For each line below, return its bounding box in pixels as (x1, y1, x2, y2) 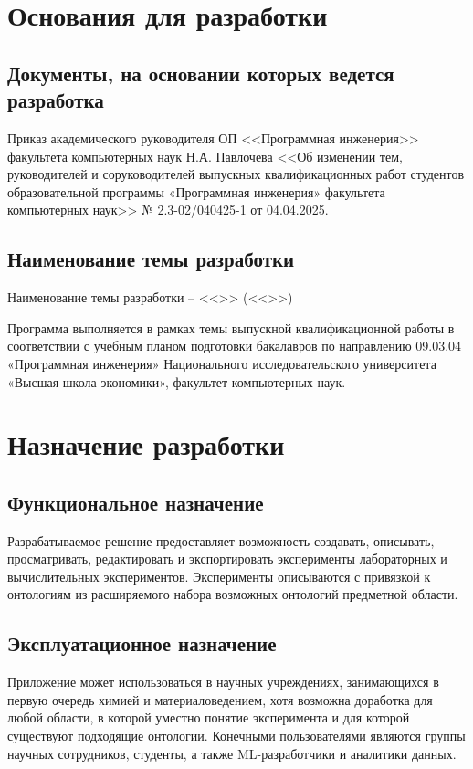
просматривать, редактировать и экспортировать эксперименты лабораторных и (7, 549, 447, 568)
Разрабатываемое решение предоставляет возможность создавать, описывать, (7, 531, 435, 550)
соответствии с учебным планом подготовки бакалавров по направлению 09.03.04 (7, 336, 462, 355)
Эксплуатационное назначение (7, 629, 277, 658)
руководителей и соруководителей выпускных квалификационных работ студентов (7, 164, 465, 184)
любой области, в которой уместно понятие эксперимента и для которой (7, 708, 410, 727)
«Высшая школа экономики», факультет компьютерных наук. (7, 372, 346, 391)
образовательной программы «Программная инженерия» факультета (7, 182, 385, 201)
